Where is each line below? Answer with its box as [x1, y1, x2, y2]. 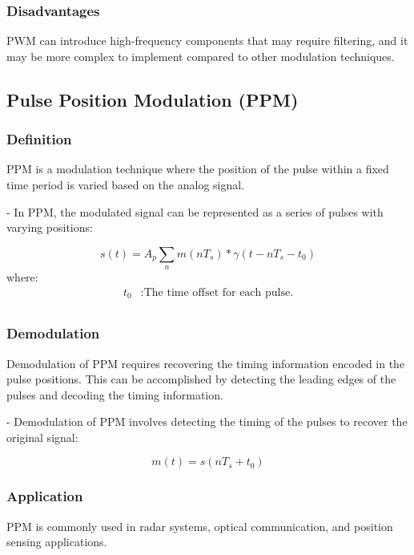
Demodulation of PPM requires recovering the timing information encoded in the [6, 354, 405, 371]
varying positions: [6, 219, 93, 236]
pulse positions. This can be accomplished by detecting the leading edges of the [6, 371, 396, 387]
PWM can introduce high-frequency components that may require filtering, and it [6, 32, 408, 49]
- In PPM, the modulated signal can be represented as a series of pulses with [6, 203, 384, 220]
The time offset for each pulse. [143, 286, 294, 298]
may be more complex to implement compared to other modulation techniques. [6, 47, 395, 64]
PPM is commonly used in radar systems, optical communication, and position [6, 517, 393, 534]
